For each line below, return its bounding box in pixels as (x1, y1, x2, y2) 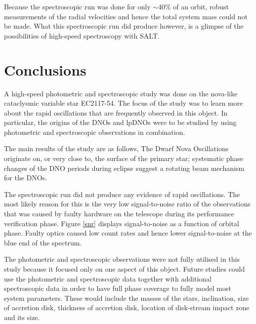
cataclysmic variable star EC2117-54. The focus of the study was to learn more (4, 98, 243, 108)
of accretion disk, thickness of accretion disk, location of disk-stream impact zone (4, 302, 250, 313)
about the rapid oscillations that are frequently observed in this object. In (4, 107, 228, 118)
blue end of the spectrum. (4, 237, 82, 247)
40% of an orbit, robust (158, 1, 229, 11)
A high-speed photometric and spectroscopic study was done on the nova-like (4, 88, 238, 98)
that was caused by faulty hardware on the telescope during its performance (4, 208, 234, 219)
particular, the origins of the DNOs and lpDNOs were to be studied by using (4, 117, 237, 127)
